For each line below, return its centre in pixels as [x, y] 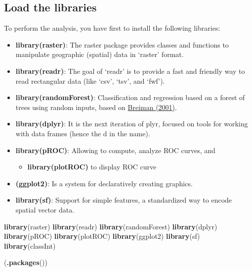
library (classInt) [30, 245]
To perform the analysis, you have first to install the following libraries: [112, 28]
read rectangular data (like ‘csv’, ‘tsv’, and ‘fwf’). [90, 81]
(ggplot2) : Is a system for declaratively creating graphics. [104, 183]
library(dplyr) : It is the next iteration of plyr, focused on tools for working [132, 124]
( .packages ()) [26, 262]
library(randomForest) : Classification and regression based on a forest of [130, 97]
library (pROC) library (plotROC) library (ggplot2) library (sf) [102, 236]
